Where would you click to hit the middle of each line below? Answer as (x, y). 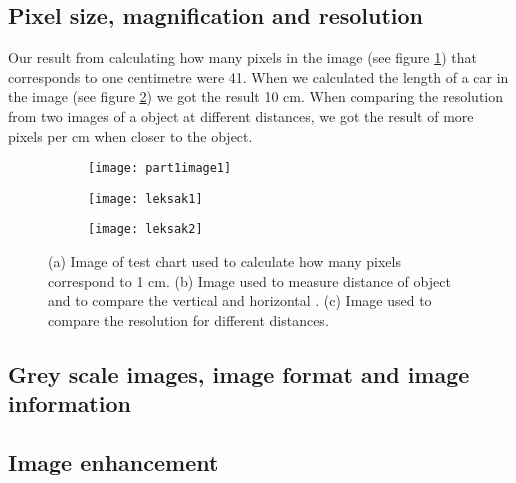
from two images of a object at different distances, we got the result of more (241, 115)
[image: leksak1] (145, 198)
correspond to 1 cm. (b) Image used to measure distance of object (249, 280)
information (69, 403)
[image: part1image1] (160, 168)
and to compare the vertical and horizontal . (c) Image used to (240, 300)
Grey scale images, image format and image (239, 373)
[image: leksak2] (145, 229)
